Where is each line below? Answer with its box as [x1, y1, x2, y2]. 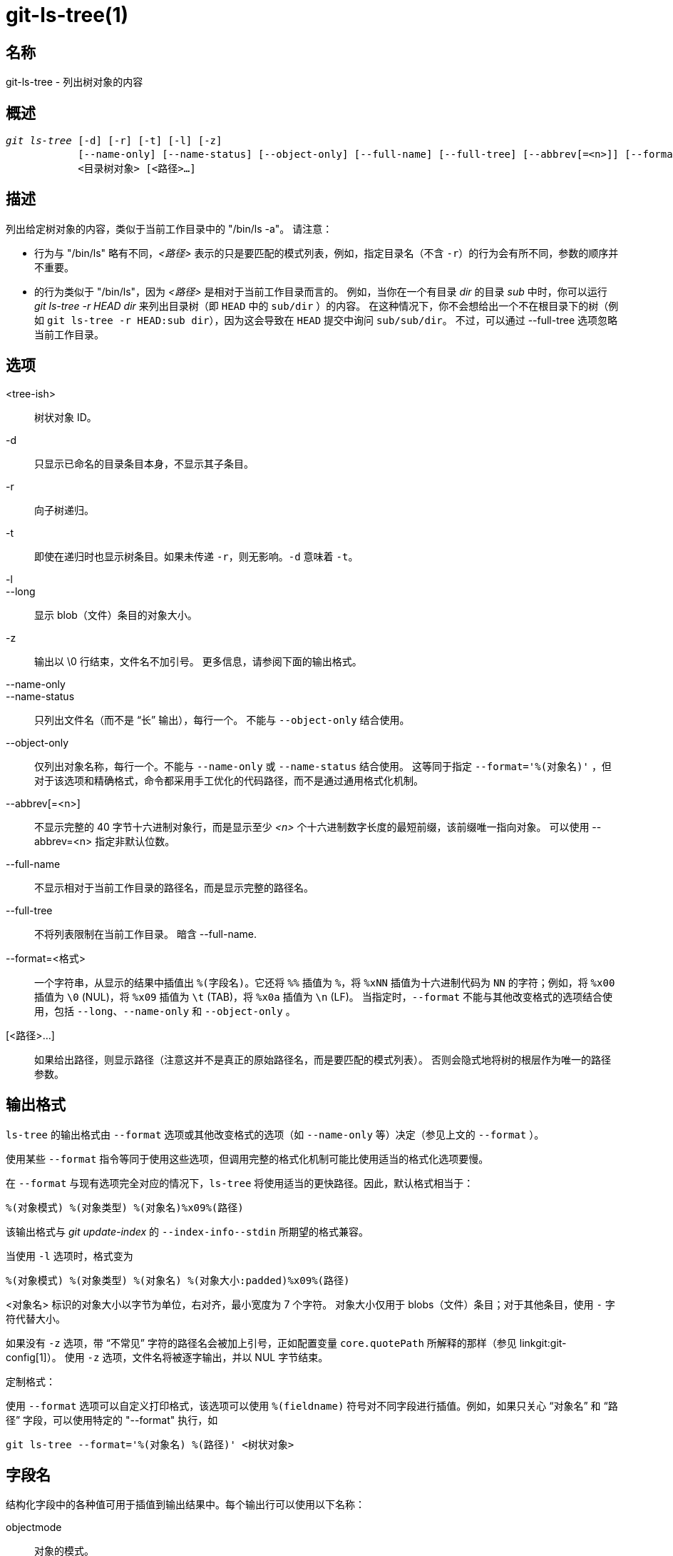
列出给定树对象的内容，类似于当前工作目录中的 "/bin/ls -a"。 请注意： [6, 222, 333, 235]
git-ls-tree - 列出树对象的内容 [6, 76, 143, 89]
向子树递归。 [34, 503, 94, 516]
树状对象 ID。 [34, 410, 97, 423]
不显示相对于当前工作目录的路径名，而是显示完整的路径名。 [34, 881, 314, 894]
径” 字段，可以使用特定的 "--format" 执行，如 [6, 1413, 218, 1426]
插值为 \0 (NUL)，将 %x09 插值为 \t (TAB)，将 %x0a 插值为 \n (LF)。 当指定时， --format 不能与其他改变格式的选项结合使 [34, 990, 613, 1003]
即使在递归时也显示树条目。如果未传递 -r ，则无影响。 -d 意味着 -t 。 [34, 550, 359, 562]
